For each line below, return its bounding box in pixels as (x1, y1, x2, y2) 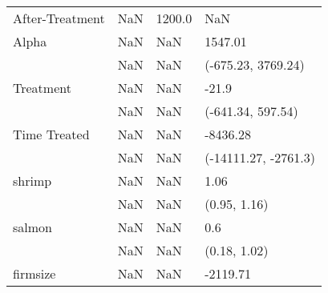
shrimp (13, 171, 52, 190)
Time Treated (13, 125, 90, 143)
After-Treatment (13, 9, 105, 27)
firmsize (13, 264, 56, 283)
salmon (13, 218, 52, 236)
